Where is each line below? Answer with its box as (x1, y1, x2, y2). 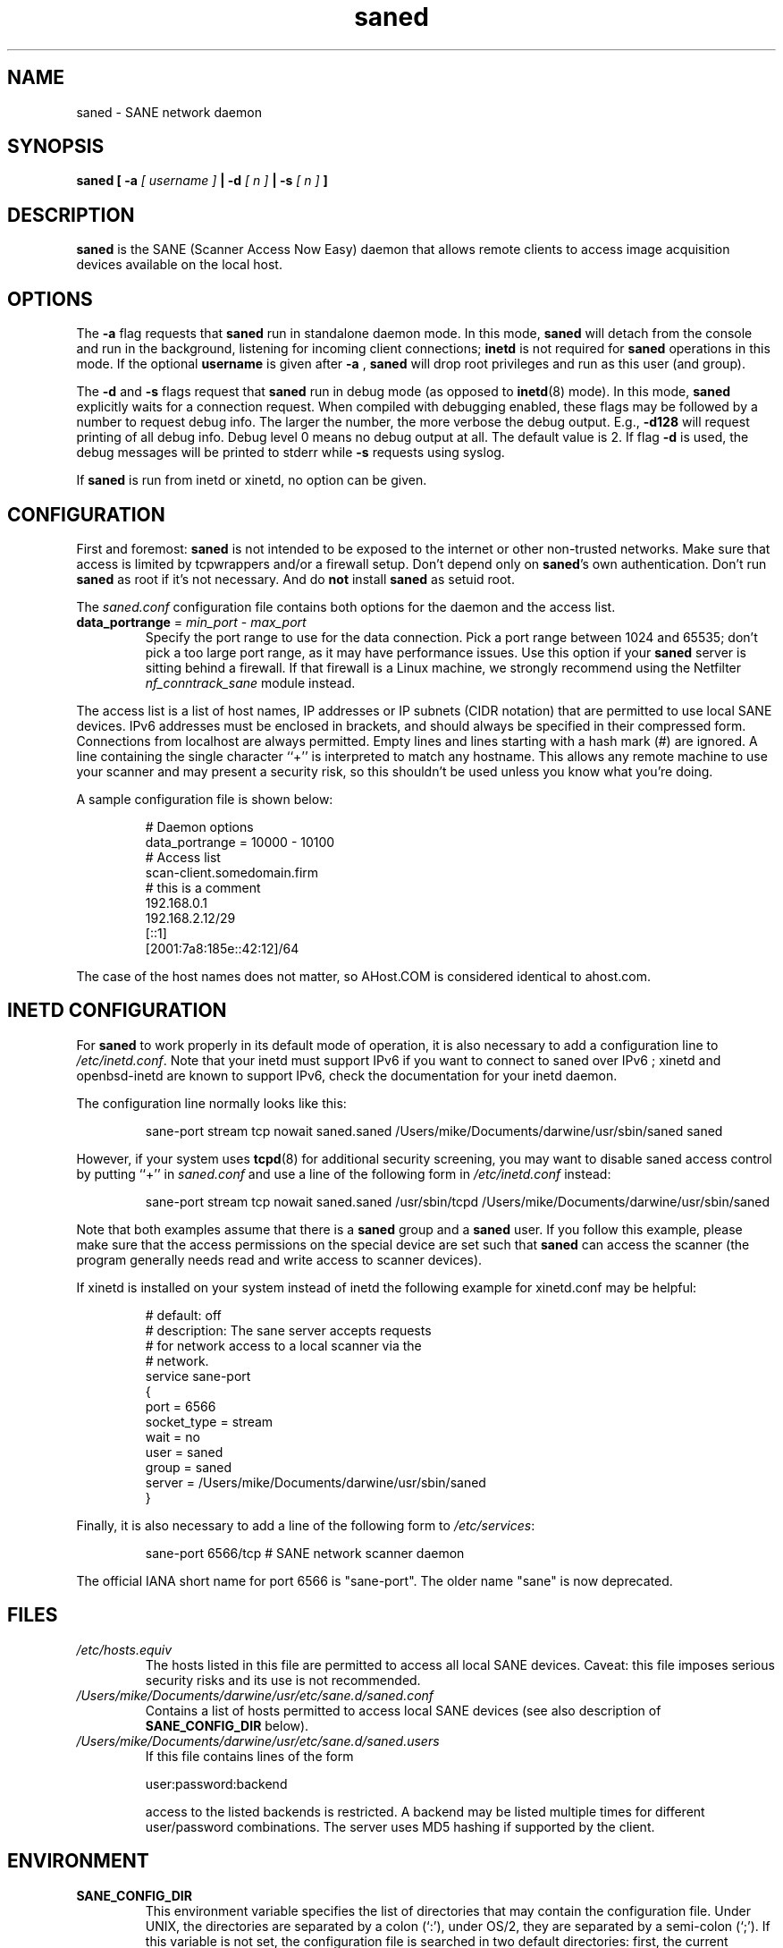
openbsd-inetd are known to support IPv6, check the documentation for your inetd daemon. (76, 1067, 618, 1083)
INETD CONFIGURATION (7, 999, 227, 1022)
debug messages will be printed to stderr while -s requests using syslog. (76, 445, 505, 461)
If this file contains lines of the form (145, 1748, 354, 1764)
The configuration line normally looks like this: (76, 1095, 347, 1111)
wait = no (145, 1428, 200, 1444)
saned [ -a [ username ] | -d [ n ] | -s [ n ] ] (76, 173, 328, 189)
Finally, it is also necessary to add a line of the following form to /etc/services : (76, 1517, 535, 1533)
